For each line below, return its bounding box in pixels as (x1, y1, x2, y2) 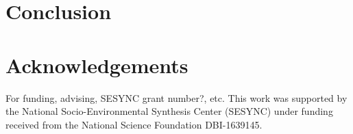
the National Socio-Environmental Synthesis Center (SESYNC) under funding (5, 104, 333, 118)
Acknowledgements (5, 51, 188, 79)
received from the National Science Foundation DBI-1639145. (5, 117, 263, 131)
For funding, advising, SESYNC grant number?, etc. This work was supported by (5, 90, 348, 105)
